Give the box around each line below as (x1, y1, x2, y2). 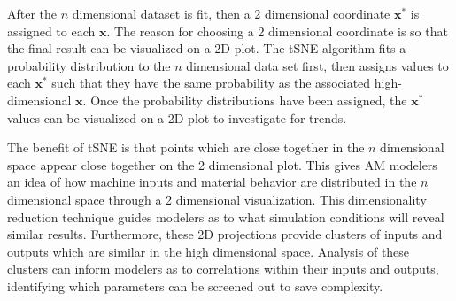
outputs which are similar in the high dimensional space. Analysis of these (7, 242, 410, 260)
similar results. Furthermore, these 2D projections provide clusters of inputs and (7, 225, 443, 243)
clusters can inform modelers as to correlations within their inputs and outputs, (7, 259, 439, 278)
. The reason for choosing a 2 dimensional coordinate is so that (106, 21, 448, 40)
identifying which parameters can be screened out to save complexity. (7, 276, 383, 295)
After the (7, 4, 58, 22)
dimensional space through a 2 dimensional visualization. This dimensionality (7, 189, 427, 208)
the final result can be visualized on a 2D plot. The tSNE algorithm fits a (7, 39, 406, 58)
